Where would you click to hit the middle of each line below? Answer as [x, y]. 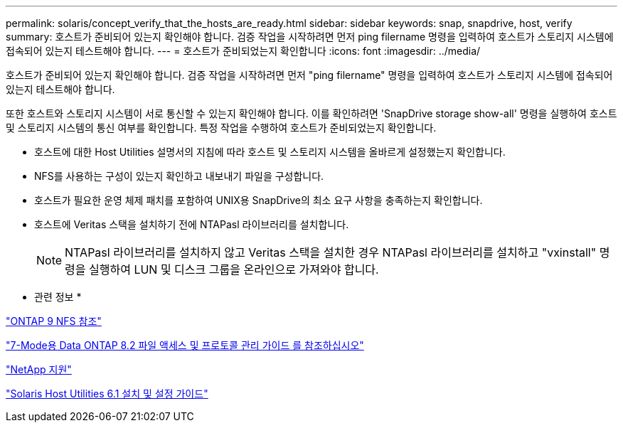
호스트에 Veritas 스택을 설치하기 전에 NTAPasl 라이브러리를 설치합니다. [192, 224]
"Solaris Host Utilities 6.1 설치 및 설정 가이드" [107, 394]
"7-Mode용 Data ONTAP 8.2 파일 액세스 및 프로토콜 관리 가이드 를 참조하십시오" [185, 345]
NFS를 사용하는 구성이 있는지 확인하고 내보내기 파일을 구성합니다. [179, 176]
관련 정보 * [58, 297]
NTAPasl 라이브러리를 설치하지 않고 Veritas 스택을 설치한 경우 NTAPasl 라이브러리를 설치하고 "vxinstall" [331, 252]
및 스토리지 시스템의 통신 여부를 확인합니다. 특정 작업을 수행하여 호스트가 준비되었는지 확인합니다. [221, 128]
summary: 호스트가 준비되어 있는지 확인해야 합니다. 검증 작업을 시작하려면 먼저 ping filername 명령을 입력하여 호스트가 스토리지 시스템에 [310, 37]
